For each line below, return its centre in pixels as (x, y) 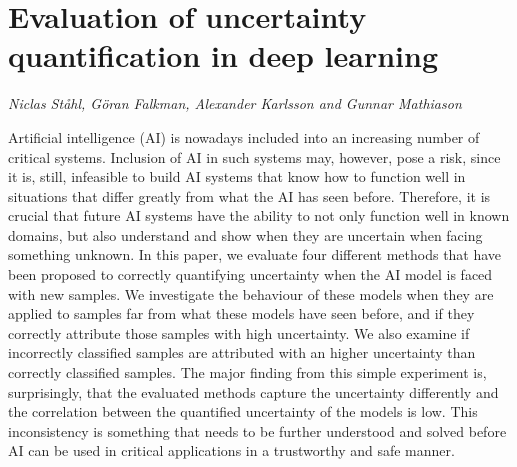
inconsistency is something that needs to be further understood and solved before (257, 430)
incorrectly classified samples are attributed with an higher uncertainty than (242, 352)
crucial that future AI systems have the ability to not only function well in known (259, 215)
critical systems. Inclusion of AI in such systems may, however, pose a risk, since (254, 156)
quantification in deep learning (223, 55)
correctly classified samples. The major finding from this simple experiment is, (247, 372)
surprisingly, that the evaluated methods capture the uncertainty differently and (253, 391)
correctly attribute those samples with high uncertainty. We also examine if (239, 332)
